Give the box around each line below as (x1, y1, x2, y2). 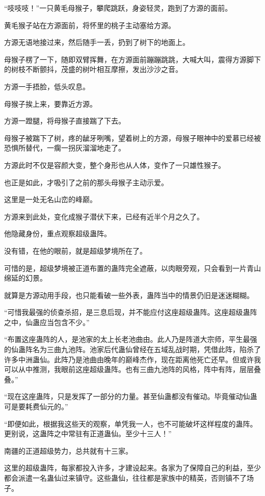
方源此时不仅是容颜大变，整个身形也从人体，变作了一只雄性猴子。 (4, 159, 225, 170)
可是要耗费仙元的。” (4, 401, 68, 412)
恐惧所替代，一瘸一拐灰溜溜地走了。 (4, 142, 125, 153)
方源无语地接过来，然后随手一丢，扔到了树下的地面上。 (4, 37, 190, 47)
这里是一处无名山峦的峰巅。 (4, 194, 97, 205)
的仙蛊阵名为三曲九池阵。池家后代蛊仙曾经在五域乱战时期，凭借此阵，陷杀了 (4, 344, 261, 355)
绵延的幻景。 (4, 272, 47, 283)
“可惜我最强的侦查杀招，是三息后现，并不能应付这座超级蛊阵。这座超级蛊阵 (4, 307, 257, 317)
